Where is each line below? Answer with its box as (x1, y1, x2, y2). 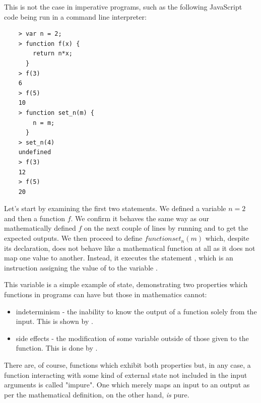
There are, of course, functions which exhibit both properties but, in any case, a (4, 360, 251, 370)
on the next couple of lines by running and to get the (84, 223, 248, 233)
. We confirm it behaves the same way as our (71, 213, 209, 223)
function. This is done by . (16, 343, 98, 353)
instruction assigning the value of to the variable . (4, 262, 158, 273)
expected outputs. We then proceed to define (4, 233, 143, 243)
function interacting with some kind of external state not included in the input (4, 369, 247, 380)
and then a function (4, 213, 65, 223)
